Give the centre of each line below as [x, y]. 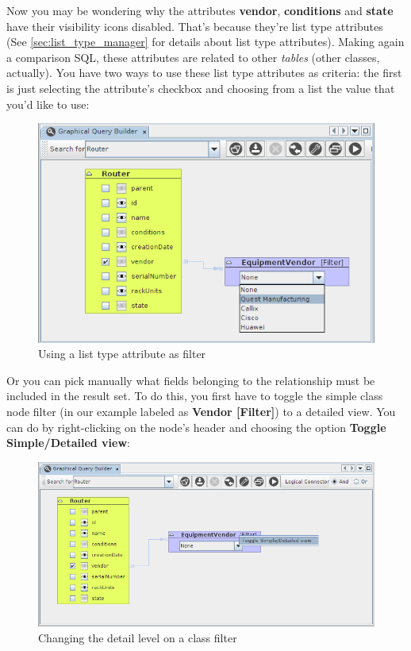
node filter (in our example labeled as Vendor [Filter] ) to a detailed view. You [201, 412]
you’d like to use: [48, 104]
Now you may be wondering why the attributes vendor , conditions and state [200, 10]
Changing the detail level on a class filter [138, 638]
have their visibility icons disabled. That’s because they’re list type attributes [195, 26]
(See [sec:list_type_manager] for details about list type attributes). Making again [205, 42]
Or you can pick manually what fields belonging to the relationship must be [191, 380]
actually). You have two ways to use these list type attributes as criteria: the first [204, 73]
